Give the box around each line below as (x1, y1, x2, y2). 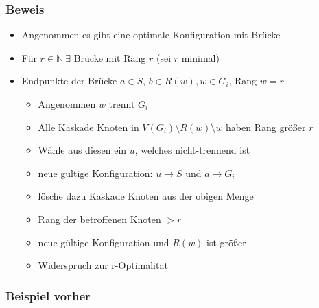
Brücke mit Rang (73, 50, 146, 64)
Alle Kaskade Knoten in (38, 119, 139, 134)
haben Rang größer (226, 119, 306, 134)
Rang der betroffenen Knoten (38, 211, 161, 226)
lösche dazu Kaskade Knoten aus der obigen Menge (38, 189, 254, 203)
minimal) (181, 50, 220, 64)
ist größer (206, 235, 246, 249)
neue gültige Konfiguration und (38, 235, 169, 249)
